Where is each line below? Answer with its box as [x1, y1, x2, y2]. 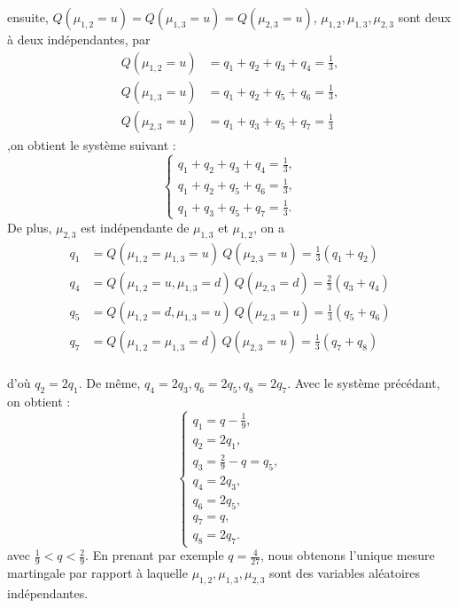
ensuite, [7, 8, 49, 26]
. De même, [78, 373, 141, 391]
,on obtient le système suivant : [7, 135, 176, 154]
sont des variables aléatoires [269, 564, 421, 582]
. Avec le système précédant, [287, 373, 440, 391]
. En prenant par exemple [85, 546, 224, 565]
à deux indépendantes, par [7, 30, 151, 48]
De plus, [7, 217, 52, 236]
